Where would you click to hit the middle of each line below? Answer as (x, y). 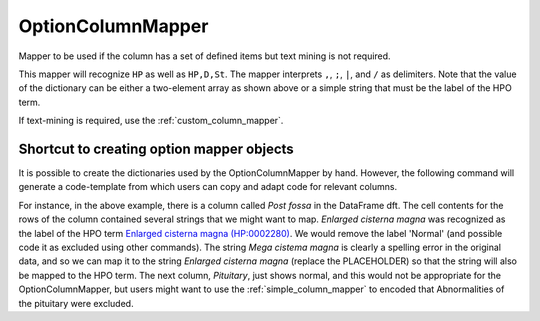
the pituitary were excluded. (76, 303)
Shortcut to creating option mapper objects (156, 148)
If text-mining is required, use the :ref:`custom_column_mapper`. (151, 121)
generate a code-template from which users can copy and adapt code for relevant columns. (208, 187)
